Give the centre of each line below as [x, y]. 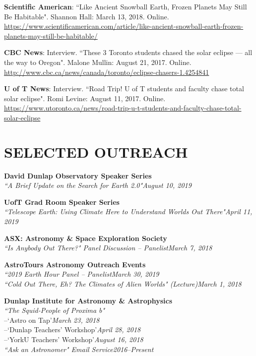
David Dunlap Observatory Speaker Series [78, 175]
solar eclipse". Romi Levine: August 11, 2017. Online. [85, 98]
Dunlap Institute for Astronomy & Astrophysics [88, 300]
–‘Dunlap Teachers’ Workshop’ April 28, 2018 [72, 329]
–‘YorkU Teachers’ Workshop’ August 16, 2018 [74, 339]
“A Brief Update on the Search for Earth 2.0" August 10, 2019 [98, 185]
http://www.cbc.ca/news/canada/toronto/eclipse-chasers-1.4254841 [107, 72]
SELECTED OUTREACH [96, 151]
